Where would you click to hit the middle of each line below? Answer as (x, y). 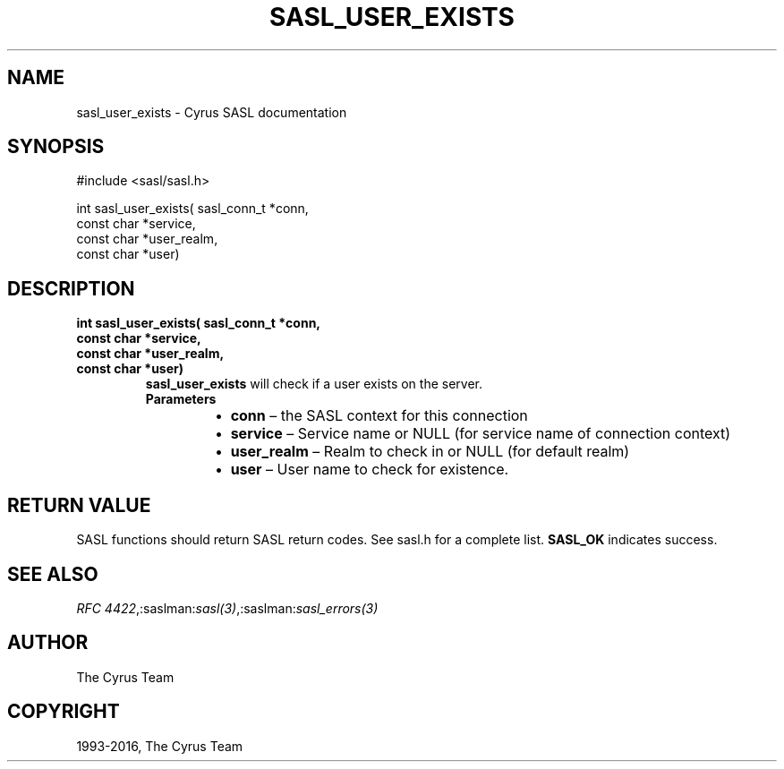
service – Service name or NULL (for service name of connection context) (481, 434)
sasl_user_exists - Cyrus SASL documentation (212, 112)
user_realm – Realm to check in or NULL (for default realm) (430, 452)
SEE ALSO (53, 574)
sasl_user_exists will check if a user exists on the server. (314, 384)
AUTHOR (48, 643)
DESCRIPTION (71, 288)
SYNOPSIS (56, 147)
